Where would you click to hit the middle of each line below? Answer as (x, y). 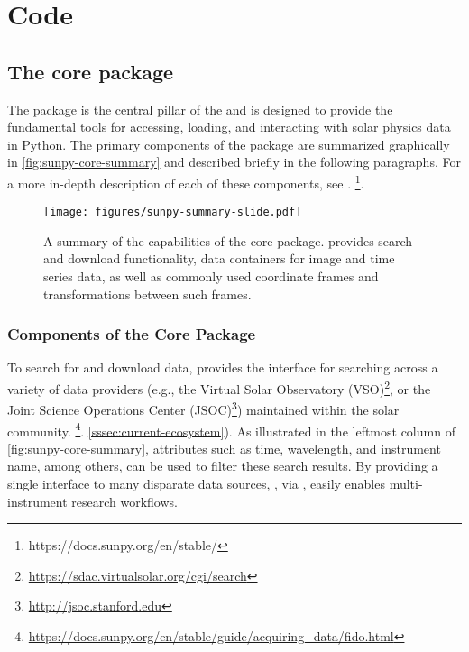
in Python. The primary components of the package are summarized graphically (229, 144)
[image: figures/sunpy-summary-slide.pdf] (173, 212)
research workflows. (124, 501)
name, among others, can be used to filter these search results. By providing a (223, 466)
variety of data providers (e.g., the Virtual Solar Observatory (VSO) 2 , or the (219, 387)
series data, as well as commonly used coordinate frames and (211, 276)
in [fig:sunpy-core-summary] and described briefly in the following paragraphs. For (234, 162)
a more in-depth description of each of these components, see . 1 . (186, 181)
